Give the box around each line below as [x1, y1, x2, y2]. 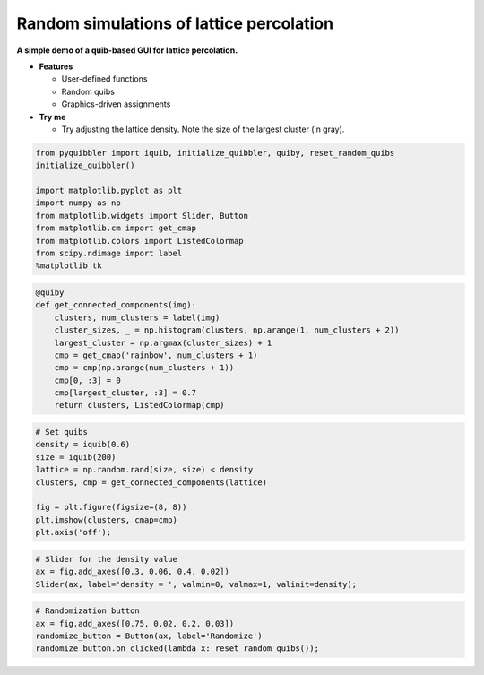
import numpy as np [35, 198, 121, 208]
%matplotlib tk [35, 261, 102, 271]
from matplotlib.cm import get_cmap [35, 223, 197, 233]
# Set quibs [35, 427, 89, 437]
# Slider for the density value [35, 554, 178, 564]
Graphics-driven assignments [61, 99, 171, 109]
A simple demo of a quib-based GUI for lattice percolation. [16, 45, 238, 56]
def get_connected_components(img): [35, 300, 197, 310]
